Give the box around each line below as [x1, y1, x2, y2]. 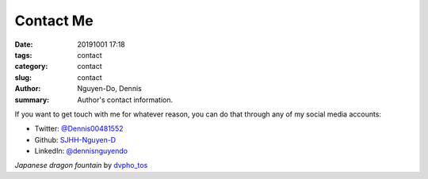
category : [14, 62, 48, 71]
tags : [14, 50, 32, 59]
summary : [14, 95, 50, 105]
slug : [14, 72, 32, 82]
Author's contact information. [77, 95, 174, 105]
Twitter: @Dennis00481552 [34, 124, 124, 134]
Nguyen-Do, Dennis [77, 84, 142, 93]
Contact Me [14, 12, 94, 29]
